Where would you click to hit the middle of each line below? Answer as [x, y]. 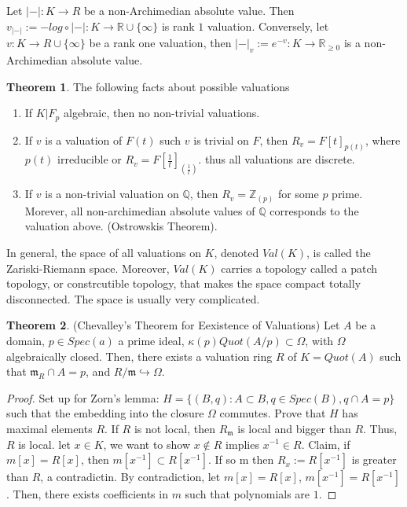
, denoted [236, 252]
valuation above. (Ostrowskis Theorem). [121, 226]
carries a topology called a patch [299, 268]
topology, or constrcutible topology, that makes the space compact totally [184, 283]
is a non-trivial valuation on [112, 194]
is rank [178, 26]
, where [383, 140]
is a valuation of [84, 140]
